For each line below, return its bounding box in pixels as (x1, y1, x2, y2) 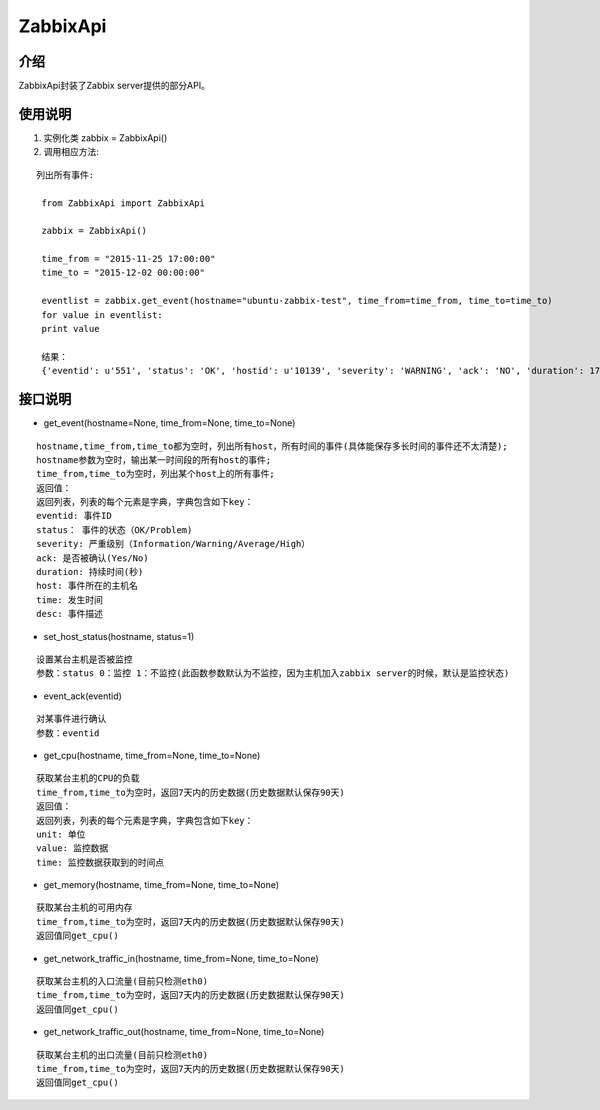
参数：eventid (36, 727, 100, 739)
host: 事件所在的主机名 (36, 580, 139, 592)
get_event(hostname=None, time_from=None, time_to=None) (43, 417, 296, 429)
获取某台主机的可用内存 (36, 902, 133, 914)
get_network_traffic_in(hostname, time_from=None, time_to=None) (43, 952, 319, 964)
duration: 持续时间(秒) (36, 566, 144, 578)
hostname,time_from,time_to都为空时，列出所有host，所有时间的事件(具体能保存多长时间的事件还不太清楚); (36, 440, 509, 452)
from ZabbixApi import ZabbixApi (41, 197, 205, 209)
